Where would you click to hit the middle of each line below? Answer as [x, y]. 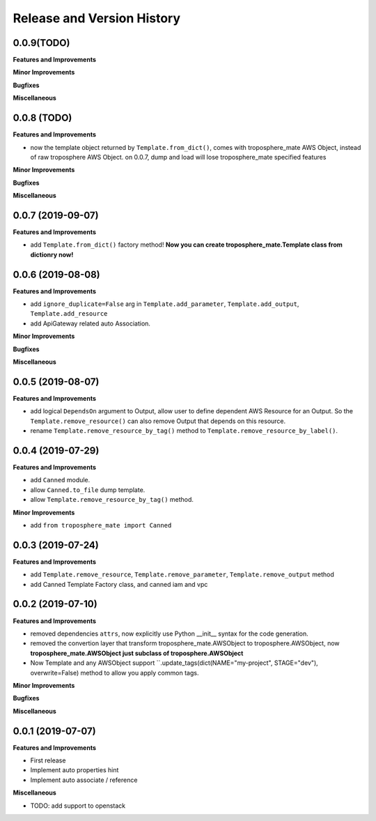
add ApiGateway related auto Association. [91, 323]
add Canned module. [60, 480]
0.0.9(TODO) [41, 43]
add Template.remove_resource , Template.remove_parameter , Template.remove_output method [182, 574]
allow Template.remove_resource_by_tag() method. [112, 500]
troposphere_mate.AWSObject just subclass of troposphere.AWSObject [137, 653]
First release [48, 760]
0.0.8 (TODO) [42, 118]
